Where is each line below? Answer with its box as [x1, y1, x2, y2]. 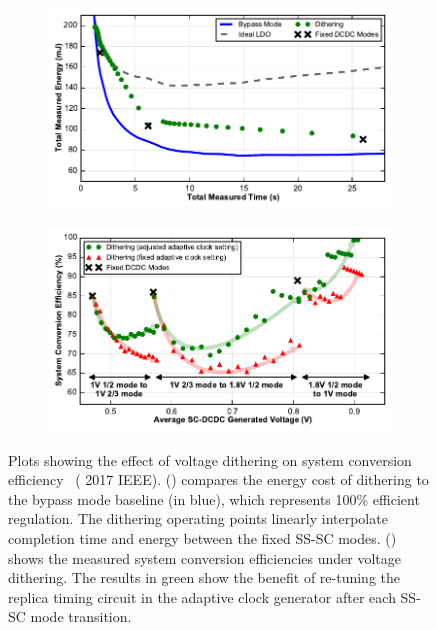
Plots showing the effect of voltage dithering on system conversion [8, 449, 412, 470]
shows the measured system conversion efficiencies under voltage [8, 547, 401, 568]
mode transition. [30, 606, 132, 627]
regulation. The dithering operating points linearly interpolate [8, 508, 388, 529]
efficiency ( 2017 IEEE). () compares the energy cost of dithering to [8, 469, 429, 490]
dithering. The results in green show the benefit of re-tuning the [8, 567, 401, 588]
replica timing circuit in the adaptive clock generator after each [8, 586, 396, 607]
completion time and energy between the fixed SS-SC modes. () [8, 528, 397, 549]
